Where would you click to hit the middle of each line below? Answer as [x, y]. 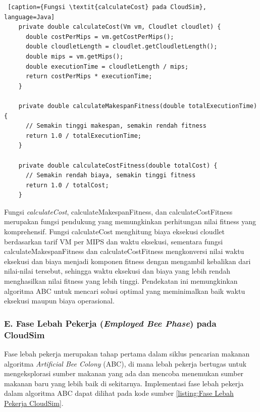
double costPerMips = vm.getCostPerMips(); [100, 37]
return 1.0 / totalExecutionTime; [84, 136]
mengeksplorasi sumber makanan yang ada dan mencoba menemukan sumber [124, 373]
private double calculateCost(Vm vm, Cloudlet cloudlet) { [120, 27]
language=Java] [30, 17]
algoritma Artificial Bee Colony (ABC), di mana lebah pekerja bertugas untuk [125, 363]
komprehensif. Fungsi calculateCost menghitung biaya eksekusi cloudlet [114, 231]
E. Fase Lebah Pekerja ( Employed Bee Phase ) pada [110, 323]
